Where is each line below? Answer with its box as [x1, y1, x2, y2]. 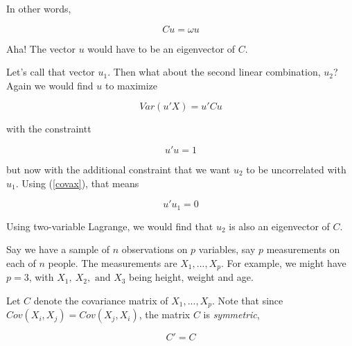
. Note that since [211, 293, 283, 307]
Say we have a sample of [6, 242, 109, 257]
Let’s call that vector [6, 64, 95, 79]
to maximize [105, 78, 158, 92]
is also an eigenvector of [229, 218, 330, 233]
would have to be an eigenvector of [87, 41, 236, 55]
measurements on [266, 242, 340, 257]
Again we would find [6, 78, 94, 92]
